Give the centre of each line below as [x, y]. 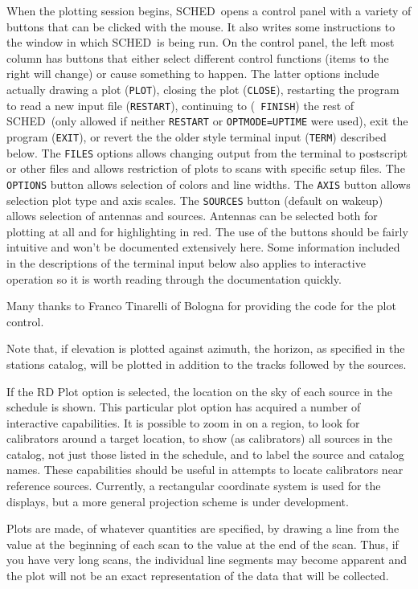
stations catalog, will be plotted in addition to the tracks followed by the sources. [207, 364]
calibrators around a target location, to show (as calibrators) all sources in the [199, 438]
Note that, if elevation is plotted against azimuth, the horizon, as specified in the [206, 348]
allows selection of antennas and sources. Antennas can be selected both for [192, 216]
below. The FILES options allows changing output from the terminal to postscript [207, 152]
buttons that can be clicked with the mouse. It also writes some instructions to [201, 26]
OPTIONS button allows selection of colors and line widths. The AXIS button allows [209, 184]
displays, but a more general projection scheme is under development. [178, 501]
